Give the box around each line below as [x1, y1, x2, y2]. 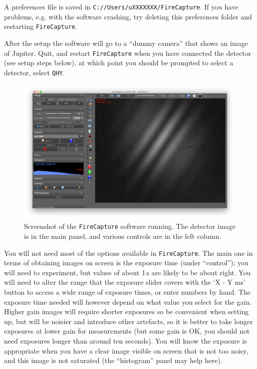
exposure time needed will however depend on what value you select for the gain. [4, 296, 252, 307]
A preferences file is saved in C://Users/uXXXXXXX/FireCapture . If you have [4, 1, 239, 11]
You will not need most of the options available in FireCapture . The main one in [4, 247, 253, 258]
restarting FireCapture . [4, 21, 77, 31]
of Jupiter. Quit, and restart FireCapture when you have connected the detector [4, 47, 252, 58]
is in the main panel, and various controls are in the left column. [24, 231, 222, 241]
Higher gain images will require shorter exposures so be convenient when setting [4, 306, 249, 317]
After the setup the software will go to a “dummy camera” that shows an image [4, 37, 248, 48]
